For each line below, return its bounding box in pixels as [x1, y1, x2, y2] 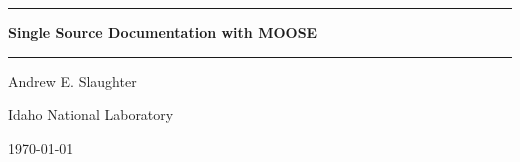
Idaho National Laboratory [8, 104, 174, 125]
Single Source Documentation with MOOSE [8, 22, 318, 42]
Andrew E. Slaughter [8, 70, 137, 91]
